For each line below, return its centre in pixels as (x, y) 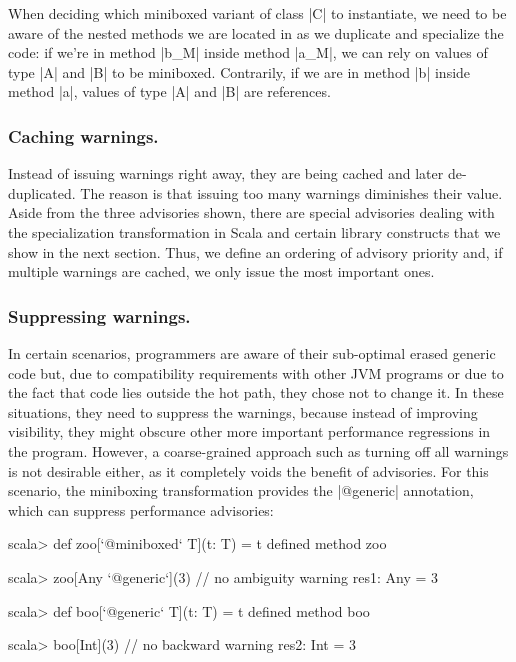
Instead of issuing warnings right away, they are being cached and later (226, 173)
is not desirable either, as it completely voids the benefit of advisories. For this (248, 470)
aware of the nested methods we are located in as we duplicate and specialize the (256, 32)
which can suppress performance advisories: (141, 509)
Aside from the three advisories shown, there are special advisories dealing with (251, 212)
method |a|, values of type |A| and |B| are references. (169, 91)
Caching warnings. (83, 135)
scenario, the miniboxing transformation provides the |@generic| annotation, (241, 490)
